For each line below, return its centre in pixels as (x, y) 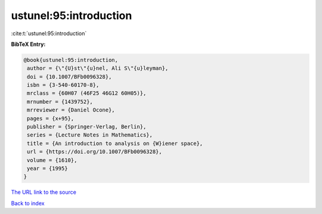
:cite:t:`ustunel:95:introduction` (49, 33)
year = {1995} (47, 168)
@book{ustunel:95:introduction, (71, 60)
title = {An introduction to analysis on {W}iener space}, (115, 143)
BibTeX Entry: (28, 44)
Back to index (28, 203)
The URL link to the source (44, 192)
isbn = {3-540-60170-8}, (63, 85)
